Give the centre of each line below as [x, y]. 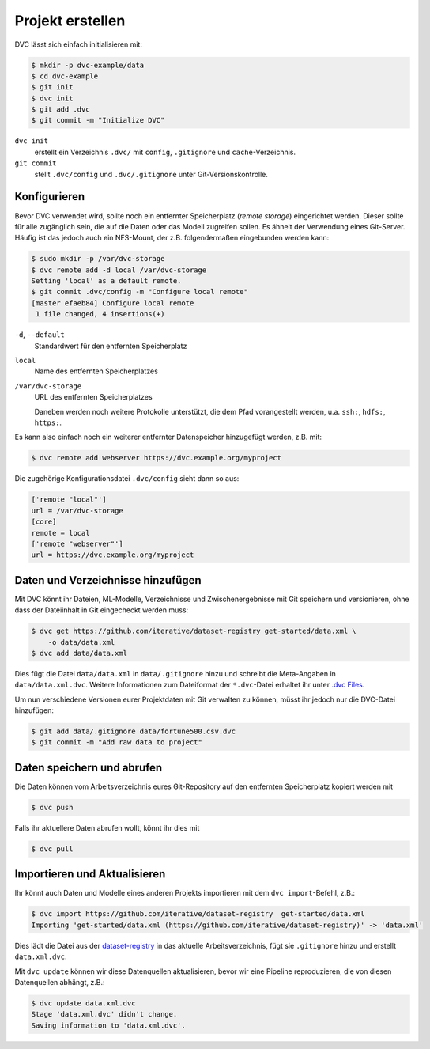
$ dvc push [52, 807]
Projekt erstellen [70, 21]
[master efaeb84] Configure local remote [113, 303]
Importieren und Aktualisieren [90, 874]
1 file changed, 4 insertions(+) [100, 314]
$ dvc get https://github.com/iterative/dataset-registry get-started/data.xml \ [194, 631]
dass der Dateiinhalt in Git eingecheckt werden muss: [102, 610]
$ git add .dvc [60, 110]
